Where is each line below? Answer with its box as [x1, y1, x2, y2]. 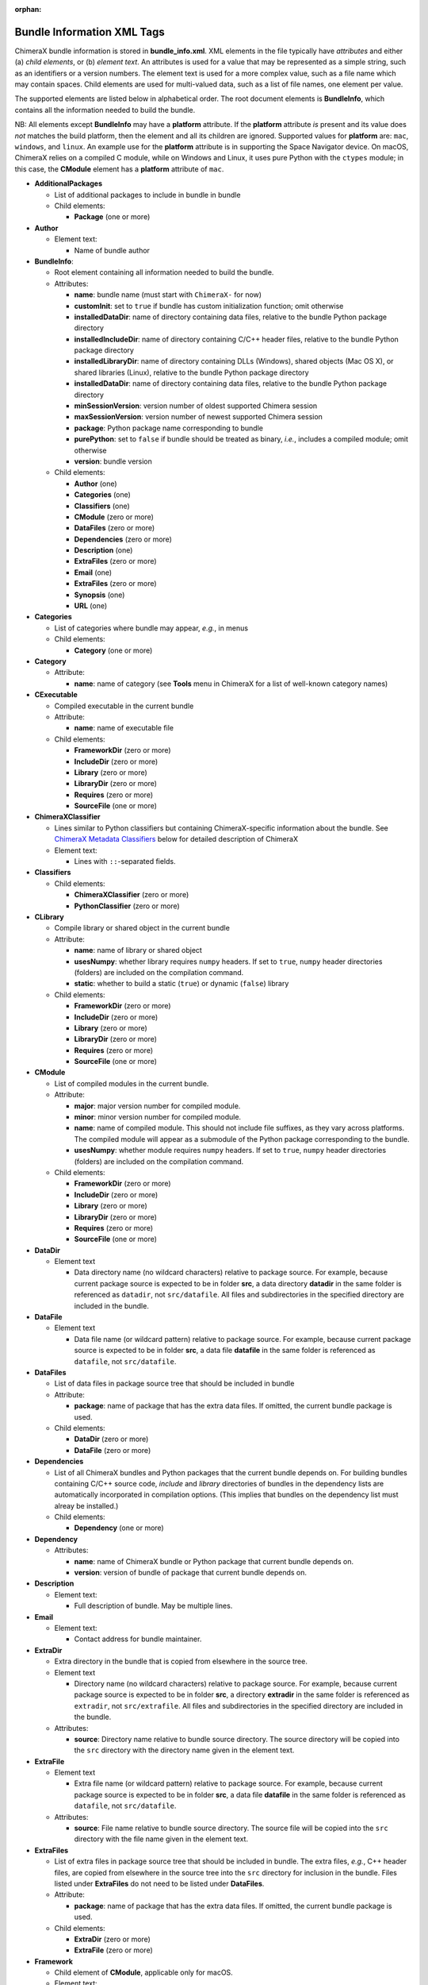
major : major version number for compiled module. [74, 1100, 241, 1111]
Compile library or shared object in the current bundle [54, 923, 230, 933]
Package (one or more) [74, 212, 151, 222]
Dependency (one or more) [74, 1523, 164, 1532]
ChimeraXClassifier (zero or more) [74, 890, 189, 900]
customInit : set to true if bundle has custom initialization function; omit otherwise [74, 301, 344, 310]
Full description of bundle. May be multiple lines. [74, 1601, 233, 1611]
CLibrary [34, 912, 64, 921]
